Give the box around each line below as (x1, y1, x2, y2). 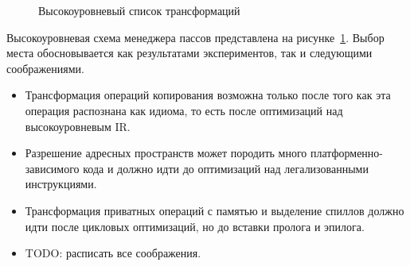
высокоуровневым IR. (25, 118, 131, 134)
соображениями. (6, 60, 84, 76)
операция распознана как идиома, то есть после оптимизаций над (25, 102, 343, 118)
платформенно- (310, 145, 384, 161)
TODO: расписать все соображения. (25, 245, 201, 261)
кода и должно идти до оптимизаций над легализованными (83, 160, 369, 176)
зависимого (25, 160, 80, 176)
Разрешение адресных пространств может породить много (25, 145, 307, 161)
